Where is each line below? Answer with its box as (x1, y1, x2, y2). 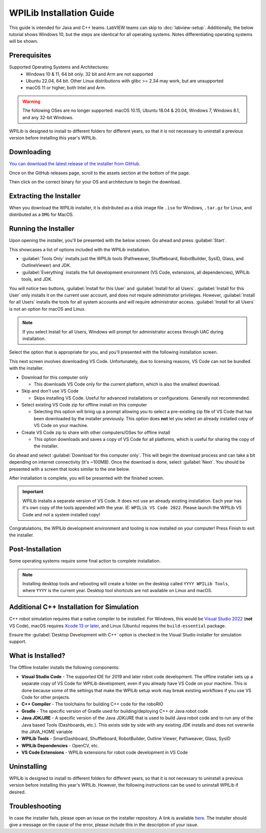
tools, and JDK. (21, 276, 53, 282)
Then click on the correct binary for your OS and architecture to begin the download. (9, 179, 181, 185)
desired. (9, 789, 26, 795)
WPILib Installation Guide (9, 7, 115, 18)
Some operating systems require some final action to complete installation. (9, 558, 161, 564)
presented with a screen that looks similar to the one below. (9, 466, 130, 472)
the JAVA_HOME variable (21, 729, 73, 734)
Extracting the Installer (9, 192, 81, 200)
